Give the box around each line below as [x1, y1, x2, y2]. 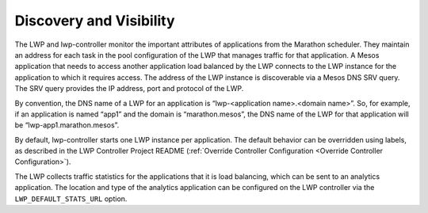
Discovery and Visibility [14, 12, 175, 29]
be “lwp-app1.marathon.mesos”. [14, 120, 120, 130]
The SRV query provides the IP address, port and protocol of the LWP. [14, 84, 244, 93]
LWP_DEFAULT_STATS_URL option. [14, 194, 128, 203]
